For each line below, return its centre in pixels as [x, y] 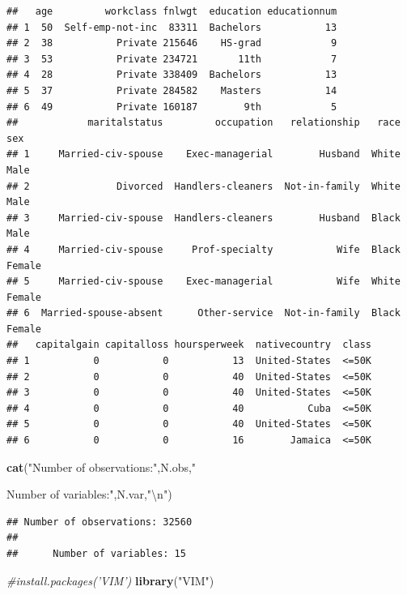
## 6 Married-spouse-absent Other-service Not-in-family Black [203, 313]
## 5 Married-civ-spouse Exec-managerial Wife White [203, 282]
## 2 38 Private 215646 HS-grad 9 [172, 43]
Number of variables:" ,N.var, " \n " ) [89, 494]
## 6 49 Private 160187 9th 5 [172, 107]
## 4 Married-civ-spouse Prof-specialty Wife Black [203, 249]
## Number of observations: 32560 [100, 522]
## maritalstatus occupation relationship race [203, 123]
